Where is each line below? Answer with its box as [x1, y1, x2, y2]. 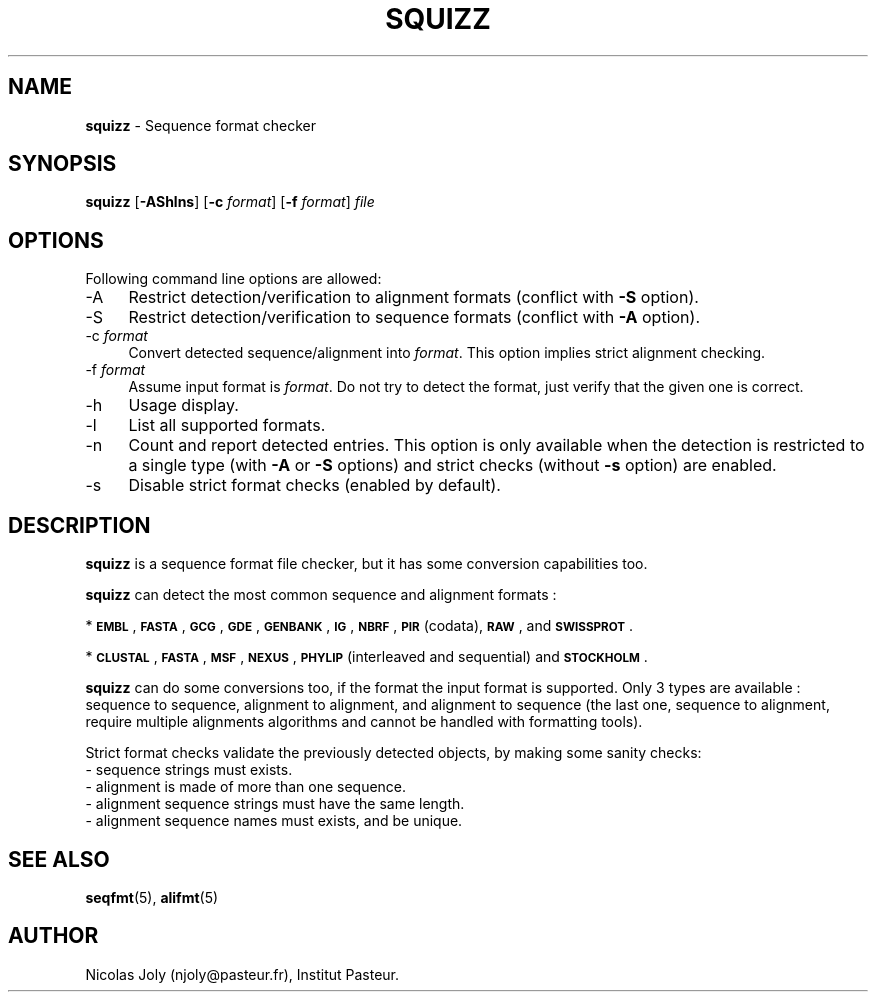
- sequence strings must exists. [85, 761, 293, 779]
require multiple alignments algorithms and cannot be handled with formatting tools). [85, 713, 643, 731]
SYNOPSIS [8, 151, 117, 177]
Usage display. [128, 395, 239, 416]
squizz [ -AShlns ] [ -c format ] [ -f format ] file [85, 193, 375, 211]
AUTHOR [8, 923, 99, 949]
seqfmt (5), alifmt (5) [85, 888, 219, 906]
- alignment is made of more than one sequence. [85, 778, 407, 796]
